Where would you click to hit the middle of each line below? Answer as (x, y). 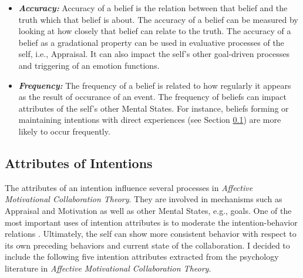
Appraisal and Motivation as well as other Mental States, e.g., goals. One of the (148, 210)
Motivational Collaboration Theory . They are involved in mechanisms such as (144, 199)
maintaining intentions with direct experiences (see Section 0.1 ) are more (150, 120)
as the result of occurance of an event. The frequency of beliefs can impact (152, 97)
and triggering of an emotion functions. (89, 65)
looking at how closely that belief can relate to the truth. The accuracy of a (155, 31)
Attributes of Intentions (79, 163)
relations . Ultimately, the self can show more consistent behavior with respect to (151, 234)
